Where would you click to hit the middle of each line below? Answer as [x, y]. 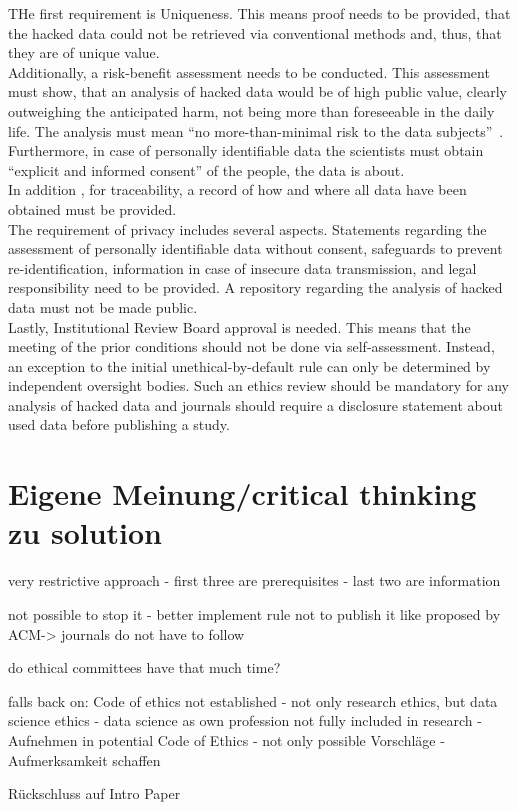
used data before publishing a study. [119, 424]
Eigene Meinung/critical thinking [242, 493]
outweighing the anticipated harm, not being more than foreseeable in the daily [251, 110]
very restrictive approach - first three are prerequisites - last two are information [254, 580]
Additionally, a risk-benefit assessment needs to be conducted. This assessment [249, 71]
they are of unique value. [84, 52]
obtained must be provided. [92, 208]
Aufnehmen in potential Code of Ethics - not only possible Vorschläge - [226, 739]
